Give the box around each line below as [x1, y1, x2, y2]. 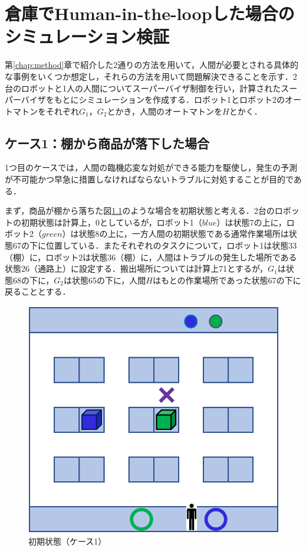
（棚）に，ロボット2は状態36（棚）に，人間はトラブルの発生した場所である [5, 250, 297, 263]
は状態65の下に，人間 [64, 273, 146, 286]
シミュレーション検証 [5, 24, 169, 48]
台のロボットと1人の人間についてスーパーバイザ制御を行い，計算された [5, 81, 281, 94]
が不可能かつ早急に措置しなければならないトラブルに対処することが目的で [5, 173, 294, 185]
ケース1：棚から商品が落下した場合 [5, 133, 210, 152]
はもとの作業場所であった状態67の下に [152, 273, 301, 286]
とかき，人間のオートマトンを [107, 105, 222, 117]
